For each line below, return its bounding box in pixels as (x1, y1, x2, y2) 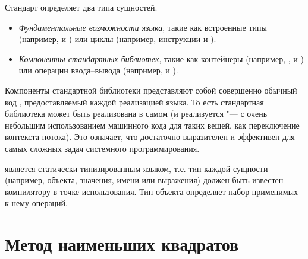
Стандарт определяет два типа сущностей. (5, 1, 158, 13)
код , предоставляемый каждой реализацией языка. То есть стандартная (5, 95, 264, 108)
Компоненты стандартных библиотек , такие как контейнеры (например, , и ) (18, 52, 304, 65)
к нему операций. (5, 197, 68, 209)
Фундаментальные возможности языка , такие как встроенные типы (18, 21, 267, 33)
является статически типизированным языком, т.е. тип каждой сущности (5, 162, 268, 174)
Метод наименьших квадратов (5, 232, 239, 256)
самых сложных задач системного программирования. (5, 142, 200, 154)
